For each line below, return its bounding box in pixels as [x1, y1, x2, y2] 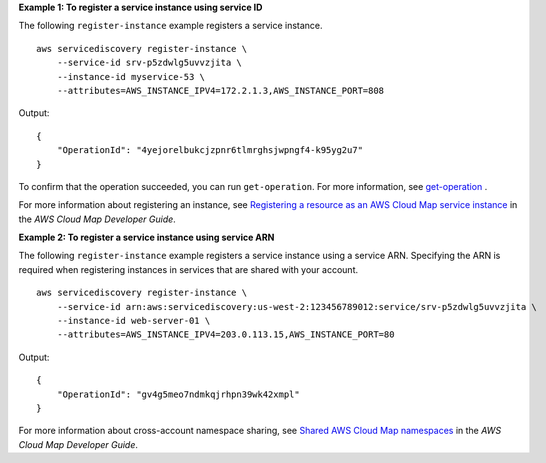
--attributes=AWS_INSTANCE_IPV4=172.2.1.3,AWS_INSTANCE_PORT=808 [56, 85, 385, 96]
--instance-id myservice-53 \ [56, 71, 205, 82]
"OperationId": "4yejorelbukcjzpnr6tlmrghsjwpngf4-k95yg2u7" [56, 145, 364, 156]
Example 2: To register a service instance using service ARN [18, 231, 275, 244]
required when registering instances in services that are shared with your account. [18, 263, 359, 275]
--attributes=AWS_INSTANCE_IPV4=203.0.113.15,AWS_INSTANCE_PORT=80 [56, 329, 395, 340]
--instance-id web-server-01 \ [56, 315, 211, 327]
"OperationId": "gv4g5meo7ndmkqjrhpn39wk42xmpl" [56, 388, 300, 400]
